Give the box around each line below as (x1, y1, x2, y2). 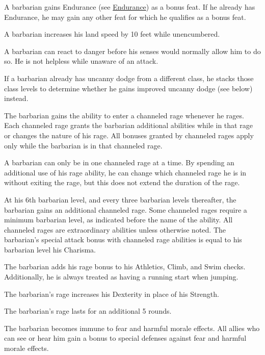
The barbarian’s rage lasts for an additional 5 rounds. (4, 306, 172, 316)
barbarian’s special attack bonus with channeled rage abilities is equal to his (4, 234, 242, 245)
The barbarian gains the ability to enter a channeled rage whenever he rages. (4, 110, 244, 120)
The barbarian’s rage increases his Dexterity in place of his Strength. (4, 288, 219, 299)
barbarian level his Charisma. (4, 244, 96, 255)
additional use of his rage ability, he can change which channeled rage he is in (4, 167, 247, 177)
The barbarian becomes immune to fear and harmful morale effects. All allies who (4, 322, 260, 333)
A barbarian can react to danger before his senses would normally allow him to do (4, 45, 261, 56)
